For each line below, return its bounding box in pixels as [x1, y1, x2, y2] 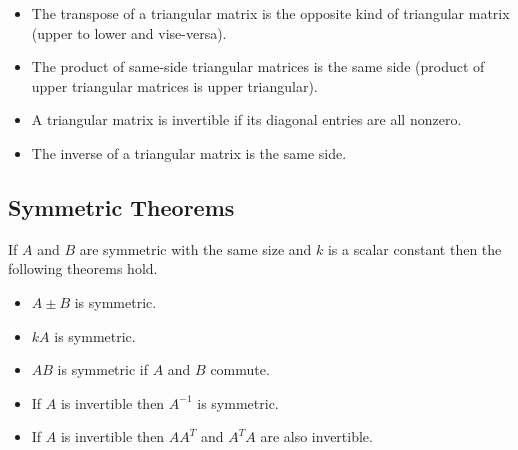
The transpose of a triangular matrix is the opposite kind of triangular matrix [31, 3, 510, 23]
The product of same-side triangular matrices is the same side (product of [31, 56, 485, 77]
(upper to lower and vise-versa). [31, 22, 227, 43]
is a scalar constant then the [327, 238, 502, 259]
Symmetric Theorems [8, 191, 235, 222]
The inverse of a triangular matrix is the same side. [31, 142, 347, 163]
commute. [210, 359, 270, 380]
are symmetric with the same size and [79, 238, 312, 259]
